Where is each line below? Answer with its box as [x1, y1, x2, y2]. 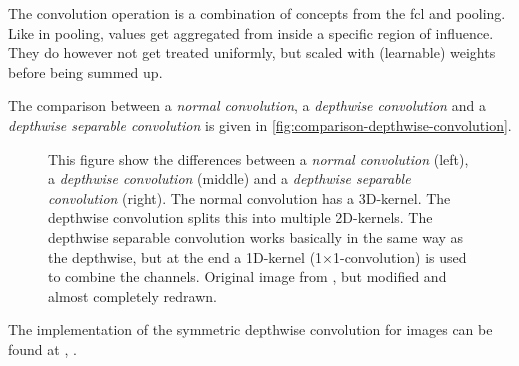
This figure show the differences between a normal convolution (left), [48, 148, 469, 169]
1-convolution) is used [332, 246, 467, 267]
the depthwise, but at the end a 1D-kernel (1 [48, 246, 323, 267]
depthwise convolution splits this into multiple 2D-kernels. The [48, 207, 433, 228]
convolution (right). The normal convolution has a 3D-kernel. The [48, 187, 451, 208]
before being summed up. [8, 61, 163, 82]
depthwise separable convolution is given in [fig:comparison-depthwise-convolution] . [8, 114, 512, 135]
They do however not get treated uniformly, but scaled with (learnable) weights [8, 42, 496, 63]
